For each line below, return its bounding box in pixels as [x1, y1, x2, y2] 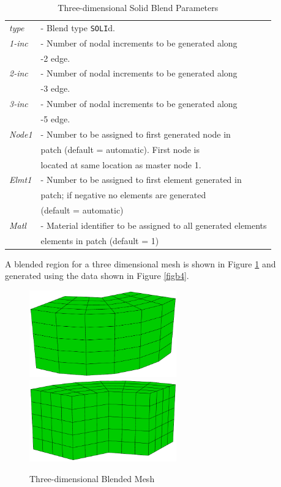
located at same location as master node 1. [40, 158, 201, 171]
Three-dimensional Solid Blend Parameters [58, 1, 219, 13]
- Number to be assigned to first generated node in [40, 127, 231, 140]
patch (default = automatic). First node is [40, 143, 200, 155]
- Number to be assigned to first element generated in [40, 173, 242, 186]
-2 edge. [40, 51, 70, 64]
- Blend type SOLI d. [40, 21, 115, 34]
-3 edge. [40, 82, 70, 95]
